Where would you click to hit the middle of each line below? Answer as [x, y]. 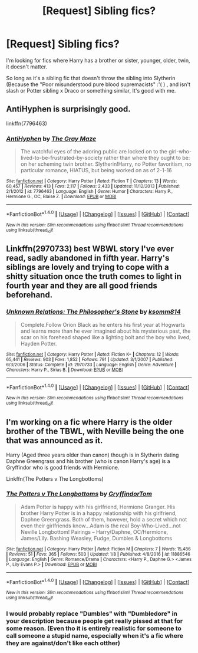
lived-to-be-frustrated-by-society [62, 158]
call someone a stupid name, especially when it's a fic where [95, 635]
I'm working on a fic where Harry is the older [89, 422]
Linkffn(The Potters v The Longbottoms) [55, 478]
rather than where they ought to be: [147, 158]
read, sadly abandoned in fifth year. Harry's [88, 258]
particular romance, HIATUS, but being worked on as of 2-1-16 [96, 170]
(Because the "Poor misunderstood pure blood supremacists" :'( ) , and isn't [98, 84]
